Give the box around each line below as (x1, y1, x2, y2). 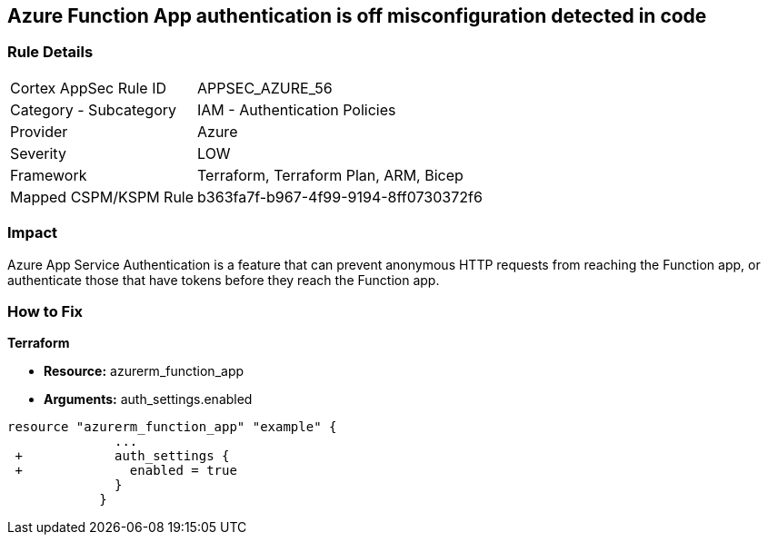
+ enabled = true (15, 463, 237, 478)
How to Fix (7, 301, 84, 320)
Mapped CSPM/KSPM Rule (10, 187, 194, 206)
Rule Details (7, 43, 94, 62)
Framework (10, 165, 87, 184)
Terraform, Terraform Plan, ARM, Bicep (197, 165, 464, 184)
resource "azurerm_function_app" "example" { (7, 419, 337, 435)
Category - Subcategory (10, 100, 176, 119)
